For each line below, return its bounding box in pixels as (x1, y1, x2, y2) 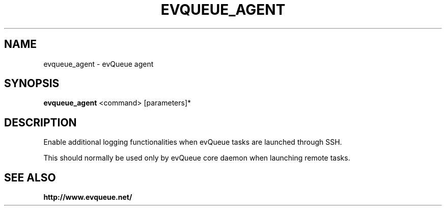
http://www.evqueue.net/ (43, 193, 132, 202)
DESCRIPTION (4, 116, 77, 129)
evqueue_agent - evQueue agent (43, 59, 154, 68)
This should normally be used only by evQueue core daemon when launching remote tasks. (43, 153, 350, 163)
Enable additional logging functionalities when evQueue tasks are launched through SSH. (43, 138, 342, 147)
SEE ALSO (4, 171, 56, 184)
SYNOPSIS (4, 77, 60, 90)
